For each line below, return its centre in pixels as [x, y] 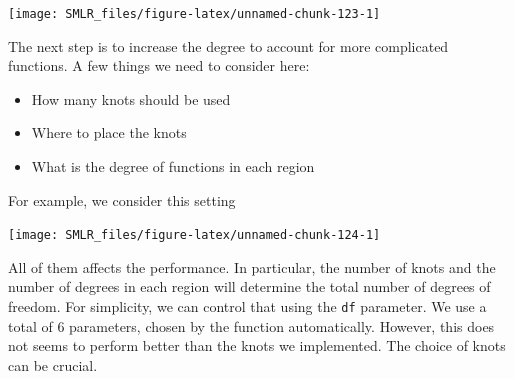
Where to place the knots [109, 132]
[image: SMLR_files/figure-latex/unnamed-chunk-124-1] [194, 235]
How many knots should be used [131, 98]
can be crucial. [53, 364]
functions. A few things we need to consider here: [159, 65]
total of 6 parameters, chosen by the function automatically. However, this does [251, 325]
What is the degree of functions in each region [173, 166]
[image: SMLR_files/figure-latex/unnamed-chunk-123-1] [194, 14]
